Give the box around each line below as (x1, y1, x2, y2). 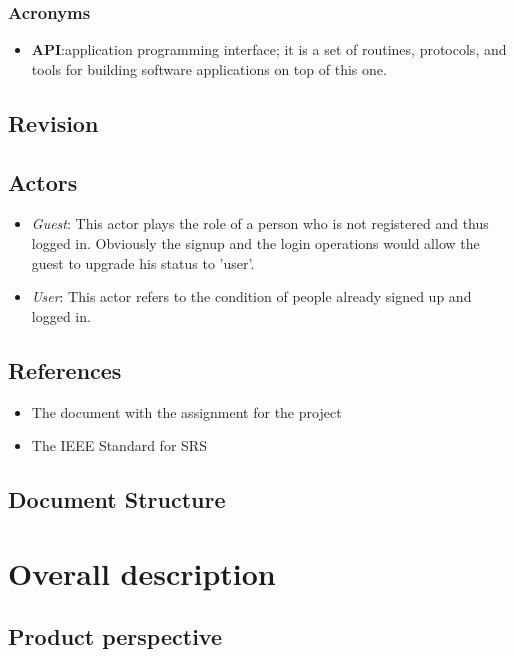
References (8, 354, 122, 385)
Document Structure (8, 484, 226, 515)
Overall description (8, 552, 276, 593)
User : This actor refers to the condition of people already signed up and (31, 286, 472, 307)
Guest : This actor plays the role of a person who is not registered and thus (31, 213, 489, 234)
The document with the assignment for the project (31, 401, 342, 422)
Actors (8, 166, 78, 197)
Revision (8, 107, 99, 138)
